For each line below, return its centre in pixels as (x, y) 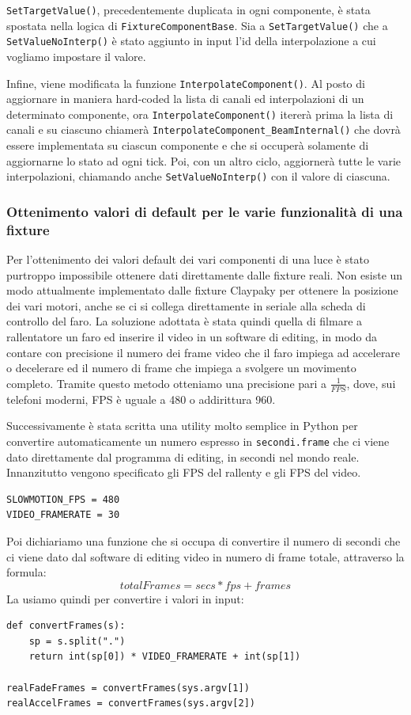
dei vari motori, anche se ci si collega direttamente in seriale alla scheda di (186, 305)
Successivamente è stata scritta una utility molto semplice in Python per (182, 426)
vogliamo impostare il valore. (76, 56)
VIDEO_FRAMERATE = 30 (63, 515)
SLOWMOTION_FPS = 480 (63, 499)
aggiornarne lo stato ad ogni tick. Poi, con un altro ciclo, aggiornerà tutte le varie (204, 160)
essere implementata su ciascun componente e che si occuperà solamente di (188, 145)
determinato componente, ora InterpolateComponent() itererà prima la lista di (200, 114)
